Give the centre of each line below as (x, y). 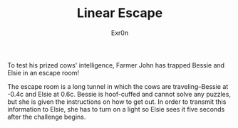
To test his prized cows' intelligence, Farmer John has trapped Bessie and (116, 65)
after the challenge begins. (47, 117)
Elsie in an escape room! (43, 73)
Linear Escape (120, 13)
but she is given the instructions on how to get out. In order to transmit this (117, 102)
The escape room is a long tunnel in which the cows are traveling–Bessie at (118, 86)
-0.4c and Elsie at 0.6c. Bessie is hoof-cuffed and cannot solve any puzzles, (119, 94)
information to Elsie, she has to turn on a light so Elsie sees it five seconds (116, 109)
